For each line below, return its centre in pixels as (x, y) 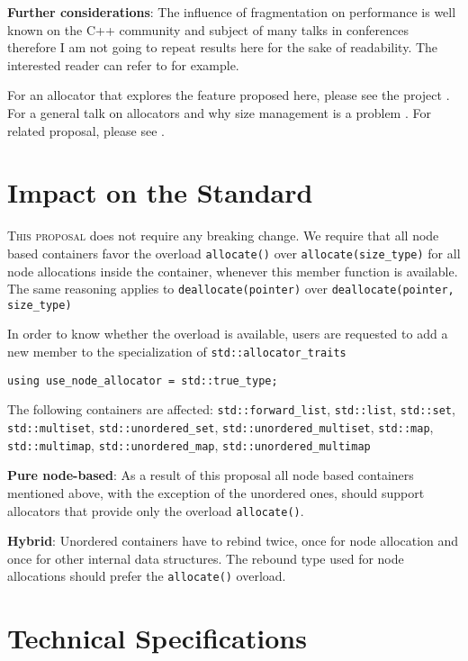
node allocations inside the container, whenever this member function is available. (233, 271)
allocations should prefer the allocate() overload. (147, 576)
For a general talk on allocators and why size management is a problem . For (219, 112)
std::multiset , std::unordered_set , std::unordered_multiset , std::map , (220, 427)
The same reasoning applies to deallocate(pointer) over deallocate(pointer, (231, 289)
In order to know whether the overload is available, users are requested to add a (228, 334)
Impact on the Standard (160, 192)
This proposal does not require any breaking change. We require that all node (223, 235)
